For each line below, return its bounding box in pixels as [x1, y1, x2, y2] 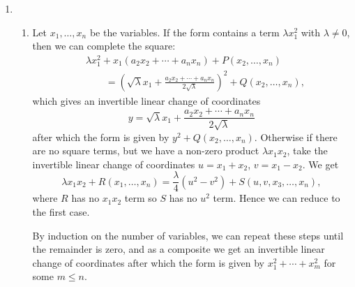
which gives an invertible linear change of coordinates [32, 93, 261, 108]
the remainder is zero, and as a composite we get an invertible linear [32, 242, 325, 256]
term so [124, 191, 157, 205]
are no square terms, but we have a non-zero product [32, 143, 259, 158]
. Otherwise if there [254, 129, 338, 144]
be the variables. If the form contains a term [89, 24, 280, 39]
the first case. [32, 205, 90, 219]
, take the [287, 143, 328, 158]
